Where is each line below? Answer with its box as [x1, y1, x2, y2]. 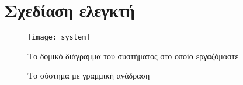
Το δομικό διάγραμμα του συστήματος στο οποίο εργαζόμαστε [27, 49, 239, 62]
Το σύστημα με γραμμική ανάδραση [27, 69, 150, 82]
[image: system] [27, 33, 91, 42]
